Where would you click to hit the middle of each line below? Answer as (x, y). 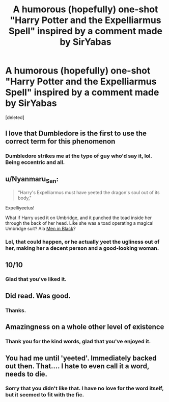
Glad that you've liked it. (36, 279)
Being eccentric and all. (35, 162)
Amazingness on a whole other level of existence (85, 327)
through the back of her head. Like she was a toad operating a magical (79, 223)
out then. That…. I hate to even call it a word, (77, 366)
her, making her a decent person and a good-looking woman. (82, 248)
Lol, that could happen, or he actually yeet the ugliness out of (82, 242)
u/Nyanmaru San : (32, 180)
